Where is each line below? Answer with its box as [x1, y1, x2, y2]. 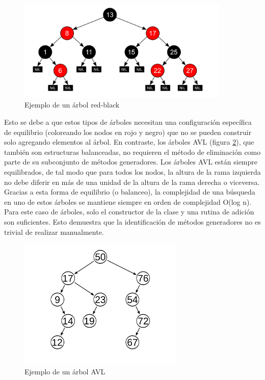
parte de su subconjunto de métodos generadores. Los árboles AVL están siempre [4, 156, 257, 167]
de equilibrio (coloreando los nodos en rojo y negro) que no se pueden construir [4, 126, 252, 137]
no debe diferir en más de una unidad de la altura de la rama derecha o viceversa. [4, 176, 260, 187]
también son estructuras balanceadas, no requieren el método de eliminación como [4, 146, 261, 157]
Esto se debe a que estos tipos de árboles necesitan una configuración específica [4, 117, 252, 127]
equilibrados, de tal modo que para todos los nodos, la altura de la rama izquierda [4, 167, 261, 177]
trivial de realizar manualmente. [4, 226, 104, 237]
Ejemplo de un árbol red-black [24, 99, 120, 110]
